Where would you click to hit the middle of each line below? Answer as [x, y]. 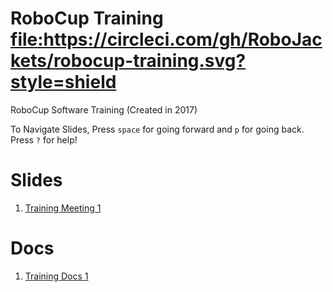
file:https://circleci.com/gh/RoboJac [166, 39]
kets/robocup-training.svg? [128, 61]
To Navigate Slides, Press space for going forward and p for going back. [157, 129]
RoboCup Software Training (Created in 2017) [104, 109]
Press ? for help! [44, 139]
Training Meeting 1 [63, 208]
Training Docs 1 [56, 276]
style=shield [63, 82]
